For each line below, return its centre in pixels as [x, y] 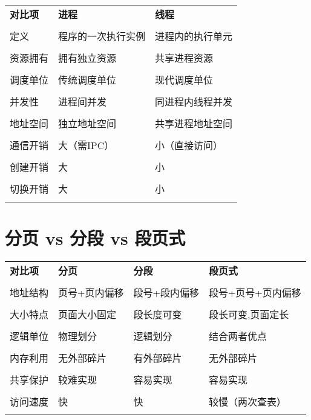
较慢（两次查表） [247, 402]
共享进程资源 [184, 58]
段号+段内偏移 [166, 293]
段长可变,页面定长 [249, 315]
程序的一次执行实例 [102, 36]
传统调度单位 [87, 80]
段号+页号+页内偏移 [255, 293]
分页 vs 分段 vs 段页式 [95, 238]
